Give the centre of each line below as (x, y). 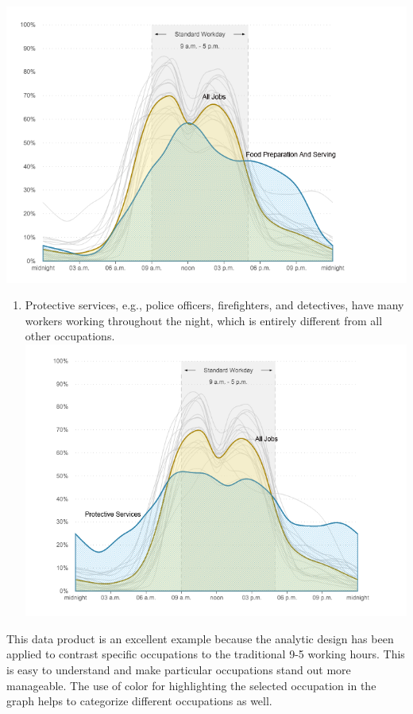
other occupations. (70, 336)
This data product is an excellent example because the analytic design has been (200, 638)
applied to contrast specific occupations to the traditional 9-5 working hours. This (206, 654)
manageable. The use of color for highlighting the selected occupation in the (191, 685)
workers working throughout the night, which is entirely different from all (204, 320)
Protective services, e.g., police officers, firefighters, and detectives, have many (214, 305)
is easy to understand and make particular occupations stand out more (179, 670)
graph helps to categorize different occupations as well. (139, 701)
